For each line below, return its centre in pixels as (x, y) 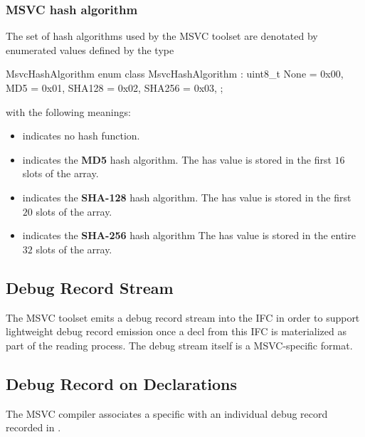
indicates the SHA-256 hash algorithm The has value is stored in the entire (189, 235)
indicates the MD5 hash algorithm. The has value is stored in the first (177, 159)
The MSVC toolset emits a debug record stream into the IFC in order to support (183, 317)
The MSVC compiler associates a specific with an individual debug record (167, 413)
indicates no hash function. (81, 136)
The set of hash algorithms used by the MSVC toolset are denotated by (162, 36)
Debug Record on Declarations (122, 383)
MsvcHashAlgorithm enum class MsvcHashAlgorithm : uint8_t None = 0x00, (175, 74)
